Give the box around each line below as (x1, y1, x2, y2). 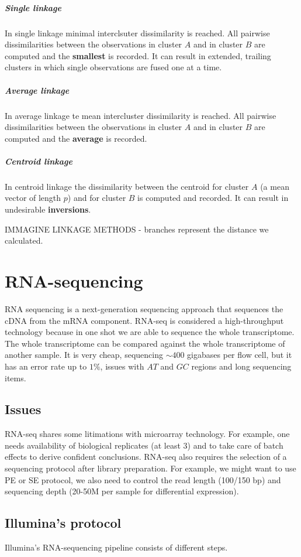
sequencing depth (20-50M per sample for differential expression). (5, 485, 239, 497)
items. (5, 371, 26, 384)
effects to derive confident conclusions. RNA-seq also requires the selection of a (5, 450, 287, 463)
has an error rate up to (5, 360, 87, 372)
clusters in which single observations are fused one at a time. (5, 61, 222, 73)
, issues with (100, 360, 144, 372)
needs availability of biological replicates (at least (5, 439, 181, 451)
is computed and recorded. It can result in (137, 192, 289, 204)
